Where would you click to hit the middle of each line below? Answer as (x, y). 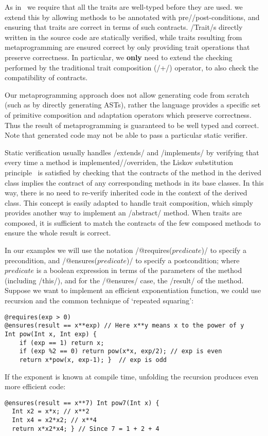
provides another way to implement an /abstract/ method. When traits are (123, 213)
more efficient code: (35, 386)
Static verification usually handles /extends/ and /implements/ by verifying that (132, 152)
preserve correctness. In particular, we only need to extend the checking (119, 57)
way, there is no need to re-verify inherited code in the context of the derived (126, 193)
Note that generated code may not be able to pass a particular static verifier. (126, 135)
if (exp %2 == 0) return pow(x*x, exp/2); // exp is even (121, 351)
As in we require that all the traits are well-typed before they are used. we (124, 7)
